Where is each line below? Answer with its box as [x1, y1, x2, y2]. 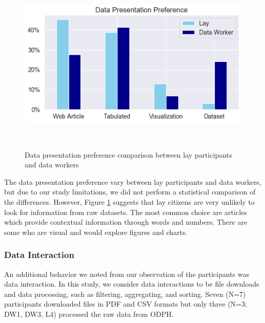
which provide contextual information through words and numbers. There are [4, 217, 248, 227]
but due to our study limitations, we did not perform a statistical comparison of [4, 186, 256, 197]
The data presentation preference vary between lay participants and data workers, [4, 176, 261, 187]
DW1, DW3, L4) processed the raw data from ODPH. [4, 308, 174, 319]
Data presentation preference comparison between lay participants [25, 149, 232, 160]
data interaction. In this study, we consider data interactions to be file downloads [4, 278, 259, 289]
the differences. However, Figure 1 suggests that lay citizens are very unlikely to [4, 196, 255, 207]
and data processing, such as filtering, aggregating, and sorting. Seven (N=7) [4, 288, 246, 299]
